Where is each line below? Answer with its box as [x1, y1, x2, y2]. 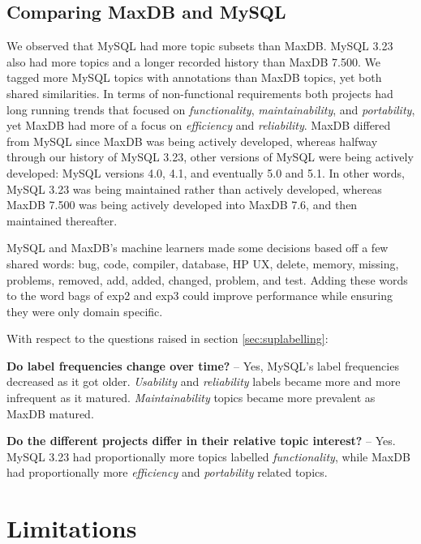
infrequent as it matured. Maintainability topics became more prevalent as [6, 389, 376, 406]
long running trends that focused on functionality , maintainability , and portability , [6, 101, 415, 118]
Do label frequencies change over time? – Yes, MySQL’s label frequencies [6, 357, 399, 374]
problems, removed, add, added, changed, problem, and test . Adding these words [6, 271, 408, 288]
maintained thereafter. [6, 212, 118, 229]
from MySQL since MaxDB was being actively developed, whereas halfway [6, 132, 378, 149]
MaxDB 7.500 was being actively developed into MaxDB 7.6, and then [6, 196, 358, 213]
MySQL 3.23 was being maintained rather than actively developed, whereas [6, 180, 382, 197]
